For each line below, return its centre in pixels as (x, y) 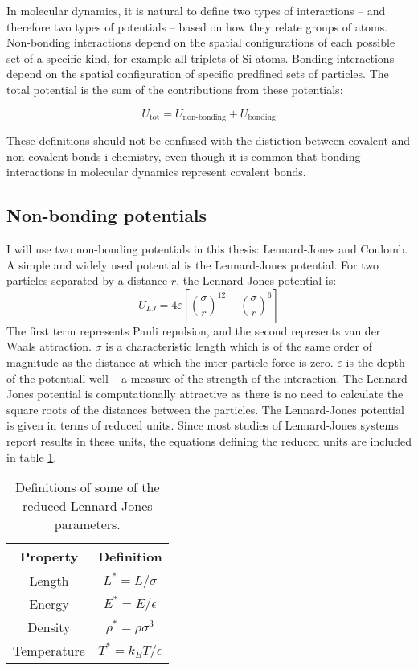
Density (49, 627)
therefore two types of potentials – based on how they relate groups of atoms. (197, 26)
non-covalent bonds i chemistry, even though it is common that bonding (184, 156)
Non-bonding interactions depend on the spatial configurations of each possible (201, 42)
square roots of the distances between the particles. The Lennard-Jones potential (205, 409)
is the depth (375, 362)
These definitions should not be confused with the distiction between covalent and (209, 140)
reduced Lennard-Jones (88, 506)
